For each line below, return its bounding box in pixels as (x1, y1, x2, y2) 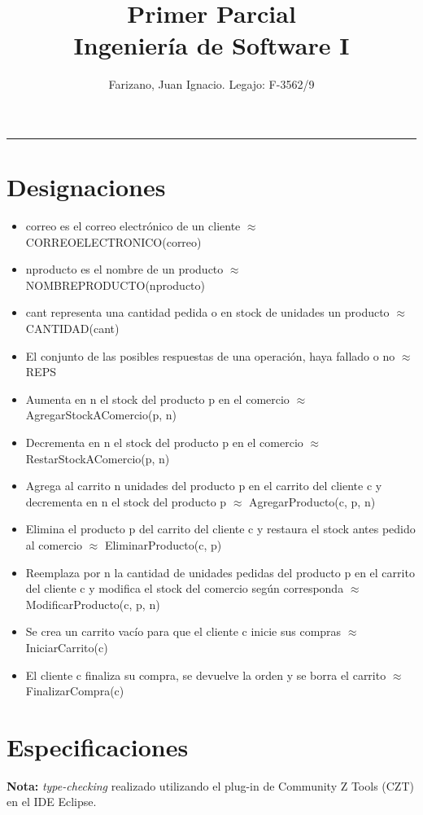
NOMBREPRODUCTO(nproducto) (25, 276, 205, 293)
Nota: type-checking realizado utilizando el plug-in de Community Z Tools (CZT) (7, 777, 414, 794)
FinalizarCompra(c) (25, 682, 124, 699)
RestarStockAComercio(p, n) (25, 449, 170, 467)
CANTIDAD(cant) (25, 320, 120, 336)
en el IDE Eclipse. (7, 793, 97, 810)
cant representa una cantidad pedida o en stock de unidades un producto (25, 304, 390, 321)
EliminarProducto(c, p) (104, 536, 222, 553)
